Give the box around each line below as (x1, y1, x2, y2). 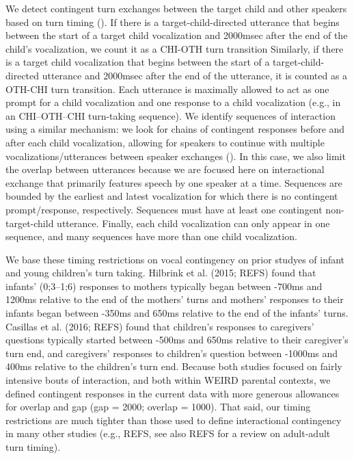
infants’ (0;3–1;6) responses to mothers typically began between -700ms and (5, 278, 323, 293)
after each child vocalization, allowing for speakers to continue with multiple (5, 135, 325, 149)
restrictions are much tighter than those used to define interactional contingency (5, 412, 342, 427)
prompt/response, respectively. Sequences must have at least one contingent (5, 202, 323, 216)
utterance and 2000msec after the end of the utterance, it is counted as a (42, 68, 348, 82)
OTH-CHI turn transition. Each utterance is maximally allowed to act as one (5, 81, 329, 96)
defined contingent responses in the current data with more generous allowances (5, 386, 340, 400)
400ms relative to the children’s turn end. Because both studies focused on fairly (5, 359, 342, 373)
